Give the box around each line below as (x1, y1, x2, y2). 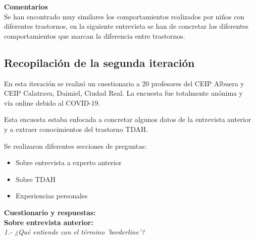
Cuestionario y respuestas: (4, 207, 96, 217)
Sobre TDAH (15, 174, 56, 184)
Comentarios (4, 1, 48, 11)
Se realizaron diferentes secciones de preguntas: (4, 140, 147, 151)
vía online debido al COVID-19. (4, 97, 101, 108)
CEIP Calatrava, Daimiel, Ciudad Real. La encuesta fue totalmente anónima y (4, 88, 243, 98)
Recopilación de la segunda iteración (4, 55, 195, 70)
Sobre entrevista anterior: (4, 217, 94, 227)
